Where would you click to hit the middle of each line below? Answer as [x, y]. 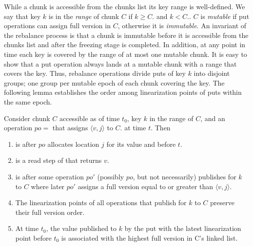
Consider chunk [27, 118]
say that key [22, 16]
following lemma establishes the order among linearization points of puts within [123, 92]
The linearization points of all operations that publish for [101, 202]
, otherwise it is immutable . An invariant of [182, 26]
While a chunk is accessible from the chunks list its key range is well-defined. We [125, 6]
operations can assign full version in [57, 26]
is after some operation [50, 176]
